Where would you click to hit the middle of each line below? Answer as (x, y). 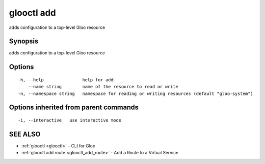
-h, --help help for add (66, 80)
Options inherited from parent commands (74, 107)
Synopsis (24, 41)
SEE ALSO (25, 134)
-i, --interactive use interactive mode (70, 120)
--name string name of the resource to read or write (103, 87)
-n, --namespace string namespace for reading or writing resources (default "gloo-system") (136, 94)
